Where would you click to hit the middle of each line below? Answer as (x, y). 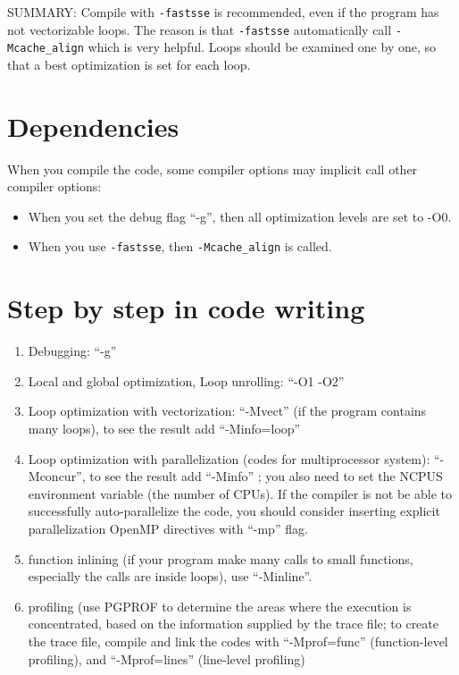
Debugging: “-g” (72, 351)
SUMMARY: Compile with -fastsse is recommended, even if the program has (223, 12)
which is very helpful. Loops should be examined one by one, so (262, 47)
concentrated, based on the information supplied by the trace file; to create (233, 624)
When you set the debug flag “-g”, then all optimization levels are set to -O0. (240, 216)
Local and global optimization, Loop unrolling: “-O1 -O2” (186, 380)
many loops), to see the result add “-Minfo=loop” (164, 429)
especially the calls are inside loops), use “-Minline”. (170, 576)
